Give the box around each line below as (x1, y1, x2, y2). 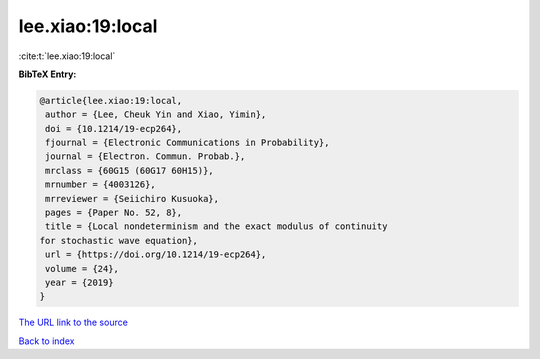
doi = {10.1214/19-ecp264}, (45, 123, 183, 134)
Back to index (18, 335, 75, 347)
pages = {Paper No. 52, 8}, (45, 207, 183, 219)
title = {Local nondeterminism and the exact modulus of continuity (45, 221, 388, 232)
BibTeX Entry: (18, 68, 77, 80)
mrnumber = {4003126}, (45, 179, 157, 190)
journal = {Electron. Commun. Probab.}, (45, 151, 246, 162)
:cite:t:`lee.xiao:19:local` (18, 50, 116, 62)
